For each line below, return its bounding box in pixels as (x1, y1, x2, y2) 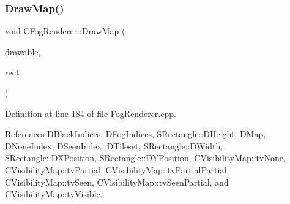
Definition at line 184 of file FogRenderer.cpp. (5, 107, 176, 119)
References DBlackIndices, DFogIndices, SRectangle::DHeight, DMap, (5, 127, 266, 140)
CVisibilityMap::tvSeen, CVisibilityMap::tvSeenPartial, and (5, 175, 229, 188)
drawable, (5, 45, 41, 58)
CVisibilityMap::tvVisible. (5, 187, 103, 200)
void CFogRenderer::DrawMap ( (5, 25, 125, 37)
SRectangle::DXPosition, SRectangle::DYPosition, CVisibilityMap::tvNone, (5, 151, 286, 164)
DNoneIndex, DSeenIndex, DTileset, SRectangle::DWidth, (5, 139, 223, 152)
